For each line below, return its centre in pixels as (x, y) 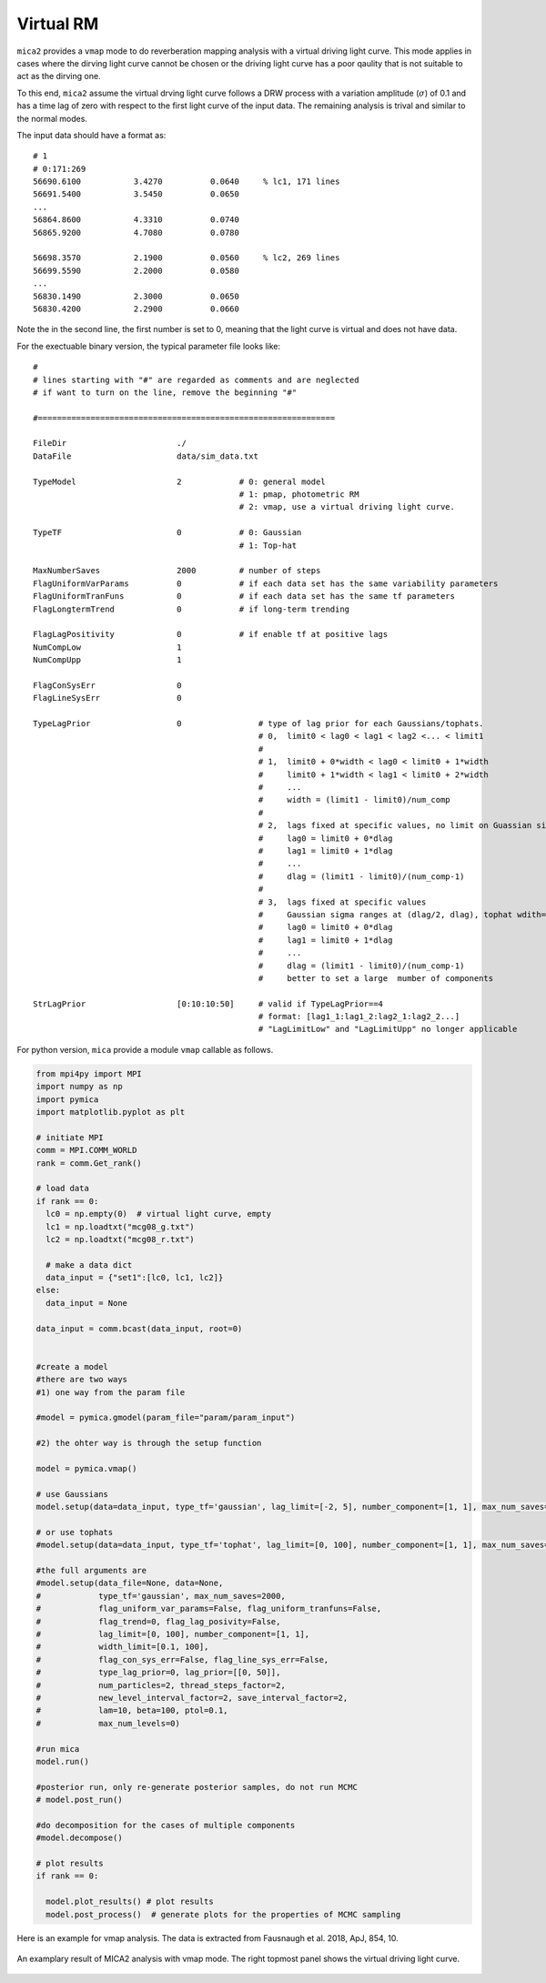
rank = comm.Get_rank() (89, 1163)
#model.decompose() (79, 1838)
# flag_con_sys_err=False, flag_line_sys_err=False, (182, 1659)
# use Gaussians (72, 1494)
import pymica (67, 1099)
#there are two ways (81, 1380)
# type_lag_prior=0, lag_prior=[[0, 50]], (158, 1673)
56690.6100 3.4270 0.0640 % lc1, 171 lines (187, 182)
